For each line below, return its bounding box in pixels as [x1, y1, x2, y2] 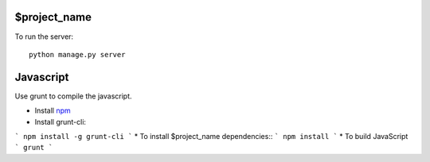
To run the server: [14, 32, 74, 41]
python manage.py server [29, 50, 126, 59]
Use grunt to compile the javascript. [14, 91, 132, 101]
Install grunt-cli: [34, 117, 87, 126]
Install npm [34, 106, 71, 115]
